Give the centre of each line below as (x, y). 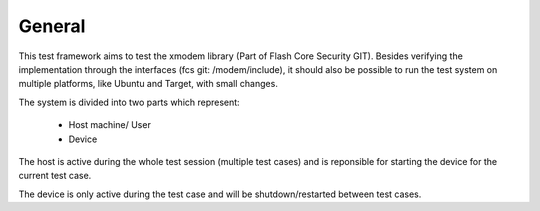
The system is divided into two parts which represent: (129, 102)
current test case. (55, 176)
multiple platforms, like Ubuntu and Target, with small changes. (148, 84)
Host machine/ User (110, 125)
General (52, 26)
